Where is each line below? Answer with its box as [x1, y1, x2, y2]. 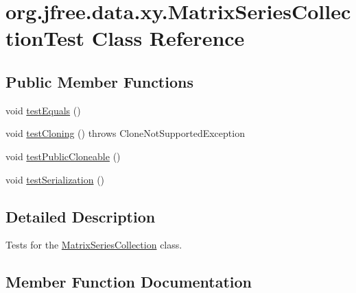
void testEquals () [5, 103, 81, 117]
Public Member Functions [5, 71, 193, 92]
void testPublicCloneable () [5, 149, 121, 163]
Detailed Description [5, 205, 156, 227]
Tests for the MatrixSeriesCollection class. [5, 238, 182, 252]
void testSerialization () [5, 172, 105, 186]
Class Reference [91, 24, 245, 52]
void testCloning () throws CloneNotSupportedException [5, 126, 245, 140]
